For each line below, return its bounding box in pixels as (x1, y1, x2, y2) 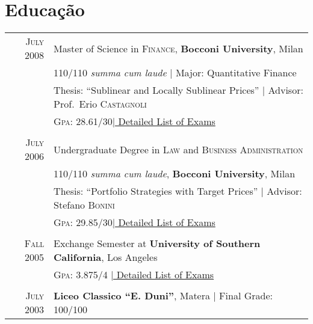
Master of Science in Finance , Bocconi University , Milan (54, 41, 303, 55)
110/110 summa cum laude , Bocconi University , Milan (54, 167, 296, 181)
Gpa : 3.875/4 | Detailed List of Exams (54, 267, 214, 282)
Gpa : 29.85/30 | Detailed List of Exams (54, 215, 215, 230)
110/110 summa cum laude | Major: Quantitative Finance (54, 66, 297, 80)
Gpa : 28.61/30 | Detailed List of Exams (54, 114, 215, 129)
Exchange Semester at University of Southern (54, 236, 261, 251)
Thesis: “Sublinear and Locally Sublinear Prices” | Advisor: (54, 83, 303, 97)
